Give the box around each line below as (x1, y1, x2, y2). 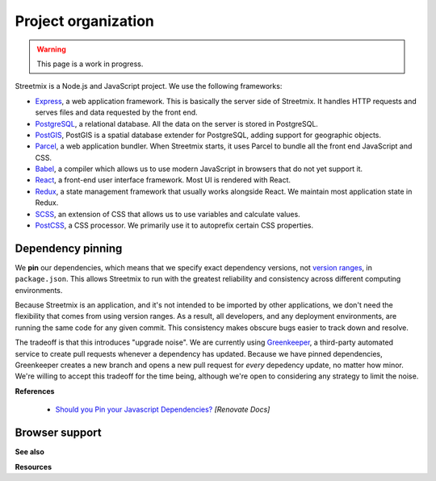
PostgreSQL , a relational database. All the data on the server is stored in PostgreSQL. (35, 119, 319, 128)
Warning (36, 44, 66, 54)
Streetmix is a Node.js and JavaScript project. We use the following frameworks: (15, 82, 283, 91)
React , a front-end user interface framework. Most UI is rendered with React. (35, 175, 291, 185)
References (15, 386, 55, 395)
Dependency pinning (15, 241, 123, 255)
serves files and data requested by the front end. (35, 107, 198, 117)
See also (15, 447, 44, 457)
